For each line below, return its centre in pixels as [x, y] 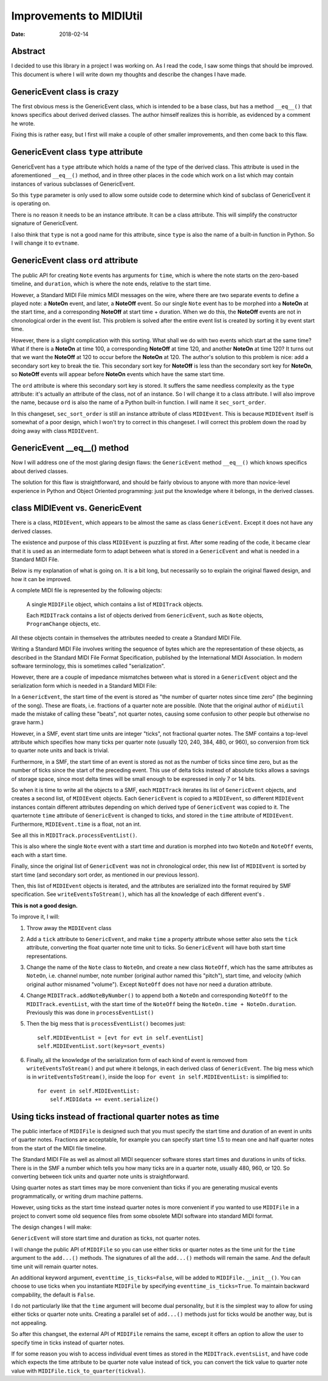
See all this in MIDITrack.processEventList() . [74, 835]
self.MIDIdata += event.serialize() [104, 1100]
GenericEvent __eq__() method [70, 448]
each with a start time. [39, 855]
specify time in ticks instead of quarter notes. [68, 1343]
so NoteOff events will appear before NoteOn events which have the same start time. [118, 374]
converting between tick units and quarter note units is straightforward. [100, 1176]
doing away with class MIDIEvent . [55, 431]
